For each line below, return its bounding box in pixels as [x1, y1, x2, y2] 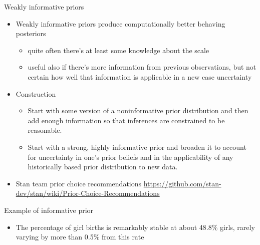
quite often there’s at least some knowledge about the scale [28, 45, 209, 55]
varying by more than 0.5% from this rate [16, 231, 144, 242]
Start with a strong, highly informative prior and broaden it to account [28, 141, 246, 152]
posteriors [16, 28, 46, 39]
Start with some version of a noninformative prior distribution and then [28, 105, 248, 116]
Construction [16, 88, 56, 99]
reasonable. [28, 125, 62, 135]
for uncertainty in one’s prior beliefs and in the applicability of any [28, 151, 233, 162]
